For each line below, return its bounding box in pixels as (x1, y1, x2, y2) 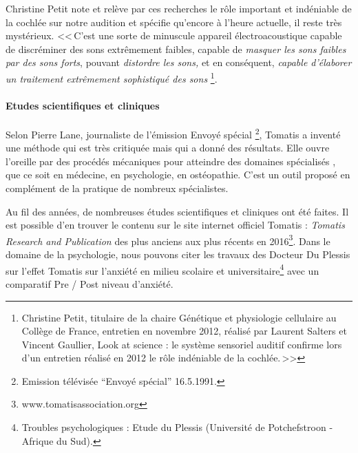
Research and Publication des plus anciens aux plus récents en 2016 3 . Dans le (6, 231, 330, 248)
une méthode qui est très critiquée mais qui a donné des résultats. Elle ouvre (6, 140, 330, 155)
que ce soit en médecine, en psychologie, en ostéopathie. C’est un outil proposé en (6, 167, 350, 182)
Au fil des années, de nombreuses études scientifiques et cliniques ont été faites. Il (6, 204, 349, 218)
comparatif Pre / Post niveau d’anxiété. (6, 276, 173, 291)
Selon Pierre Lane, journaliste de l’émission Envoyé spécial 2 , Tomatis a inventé (6, 125, 341, 141)
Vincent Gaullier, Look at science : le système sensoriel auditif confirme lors (21, 337, 342, 351)
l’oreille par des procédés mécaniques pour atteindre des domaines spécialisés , (6, 154, 336, 168)
